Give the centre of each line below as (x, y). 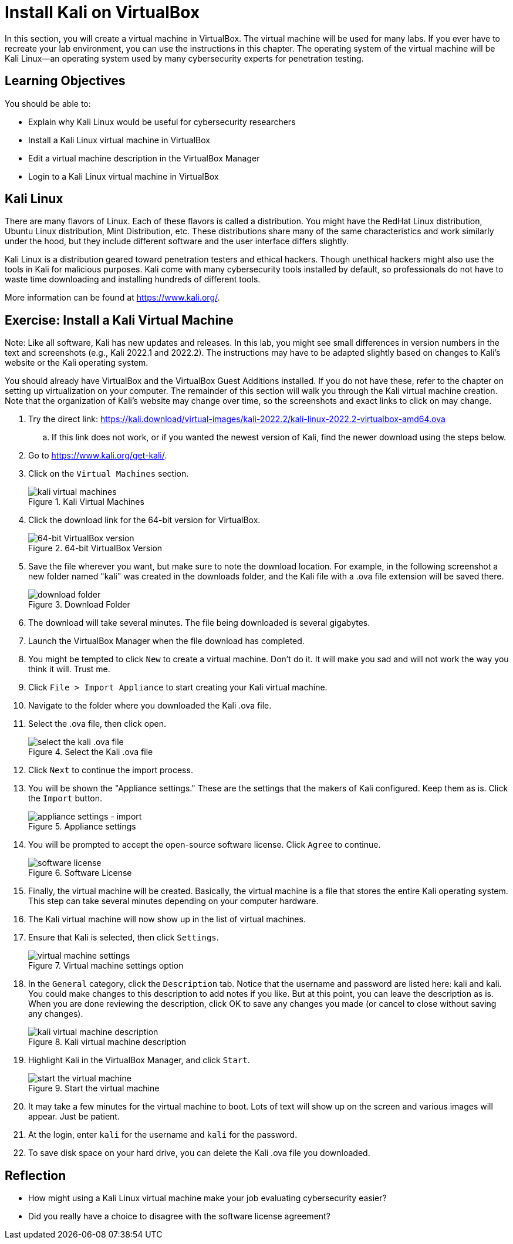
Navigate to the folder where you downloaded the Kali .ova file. (150, 706)
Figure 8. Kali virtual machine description (107, 1042)
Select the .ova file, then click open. (97, 724)
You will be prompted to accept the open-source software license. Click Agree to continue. (205, 845)
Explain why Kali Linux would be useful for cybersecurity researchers (162, 122)
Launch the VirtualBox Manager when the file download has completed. (166, 641)
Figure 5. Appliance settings (82, 827)
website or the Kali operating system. (77, 363)
